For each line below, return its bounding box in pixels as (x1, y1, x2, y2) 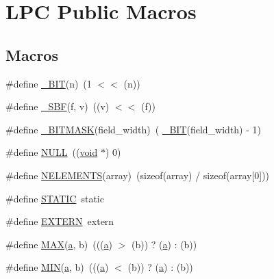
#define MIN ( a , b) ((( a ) (5, 260, 109, 274)
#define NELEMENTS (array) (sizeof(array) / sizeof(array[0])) (5, 168, 270, 182)
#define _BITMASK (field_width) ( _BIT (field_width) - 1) (5, 122, 261, 136)
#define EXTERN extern (5, 214, 114, 228)
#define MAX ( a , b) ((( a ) (5, 237, 112, 251)
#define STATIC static (5, 191, 104, 205)
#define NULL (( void (5, 145, 98, 159)
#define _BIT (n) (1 (5, 76, 92, 90)
